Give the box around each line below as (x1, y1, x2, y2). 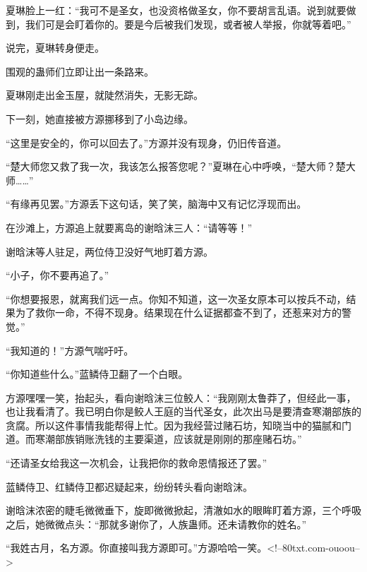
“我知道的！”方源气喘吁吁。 (6, 342, 134, 357)
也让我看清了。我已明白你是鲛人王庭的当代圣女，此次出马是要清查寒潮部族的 (6, 404, 361, 419)
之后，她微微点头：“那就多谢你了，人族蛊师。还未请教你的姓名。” (6, 516, 307, 531)
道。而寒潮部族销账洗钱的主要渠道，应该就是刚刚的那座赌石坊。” (6, 431, 302, 446)
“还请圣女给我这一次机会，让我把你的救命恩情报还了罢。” (6, 455, 267, 470)
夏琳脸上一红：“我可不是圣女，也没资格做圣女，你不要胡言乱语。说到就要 (6, 3, 347, 17)
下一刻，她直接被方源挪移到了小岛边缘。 (6, 111, 193, 126)
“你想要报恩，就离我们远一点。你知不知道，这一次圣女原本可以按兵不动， (6, 291, 347, 306)
